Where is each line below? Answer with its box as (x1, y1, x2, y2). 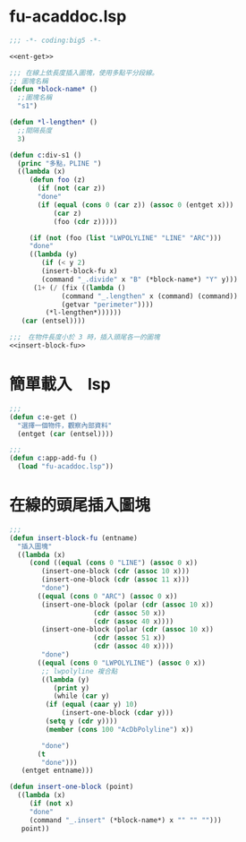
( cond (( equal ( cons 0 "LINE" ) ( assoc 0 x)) (29, 558, 199, 568)
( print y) (53, 683, 90, 692)
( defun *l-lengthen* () (9, 118, 98, 127)
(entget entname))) (21, 766, 94, 776)
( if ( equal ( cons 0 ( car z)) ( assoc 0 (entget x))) (37, 200, 234, 210)
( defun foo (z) (29, 176, 87, 185)
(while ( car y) (53, 692, 110, 700)
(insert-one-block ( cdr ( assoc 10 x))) (41, 567, 191, 576)
